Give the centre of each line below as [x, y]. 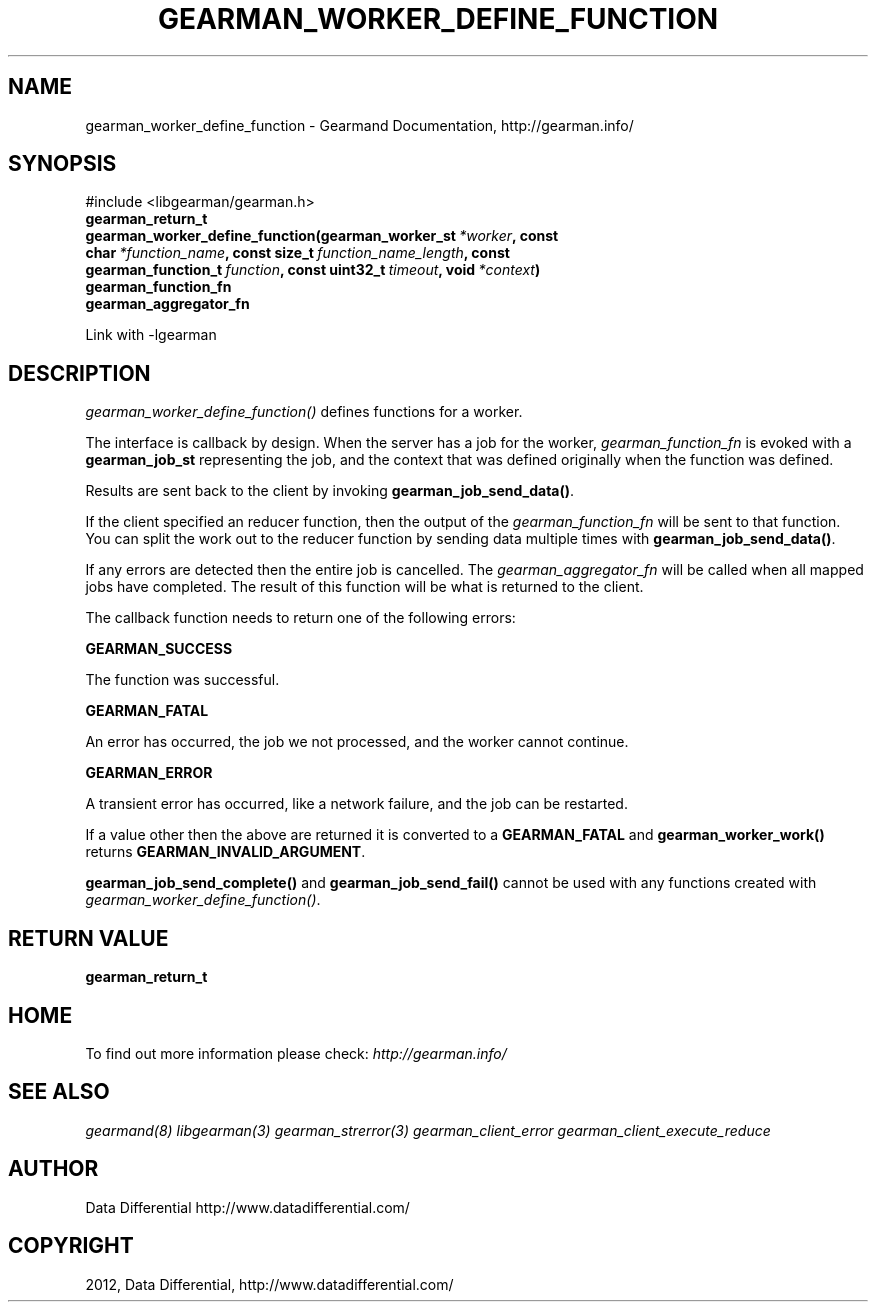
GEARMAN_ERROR [149, 773]
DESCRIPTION [79, 373]
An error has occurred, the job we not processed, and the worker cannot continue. [357, 742]
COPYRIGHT [71, 1246]
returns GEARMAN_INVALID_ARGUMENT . [225, 852]
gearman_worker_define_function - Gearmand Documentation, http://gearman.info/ [359, 125]
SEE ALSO [59, 1092]
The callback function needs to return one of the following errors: [300, 618]
